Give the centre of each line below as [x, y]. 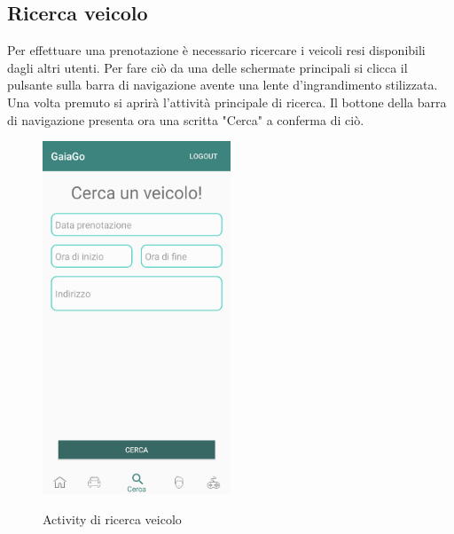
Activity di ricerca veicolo [112, 518]
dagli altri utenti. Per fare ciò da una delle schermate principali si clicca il [207, 67]
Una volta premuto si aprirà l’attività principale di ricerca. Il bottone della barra [227, 102]
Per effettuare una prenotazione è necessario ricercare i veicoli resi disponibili [216, 50]
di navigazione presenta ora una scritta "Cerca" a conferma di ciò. [186, 119]
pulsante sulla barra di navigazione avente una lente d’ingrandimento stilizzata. [223, 85]
